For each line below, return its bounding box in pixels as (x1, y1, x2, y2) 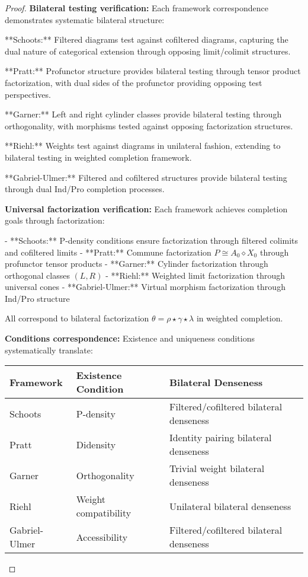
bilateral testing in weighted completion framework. (5, 151, 192, 163)
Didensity (76, 437, 116, 451)
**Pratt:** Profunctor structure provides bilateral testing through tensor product (5, 65, 301, 77)
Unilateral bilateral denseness (169, 499, 291, 513)
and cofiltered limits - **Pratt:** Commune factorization (5, 246, 211, 258)
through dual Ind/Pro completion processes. (5, 183, 165, 195)
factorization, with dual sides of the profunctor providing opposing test (5, 76, 262, 88)
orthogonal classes (5, 269, 70, 281)
